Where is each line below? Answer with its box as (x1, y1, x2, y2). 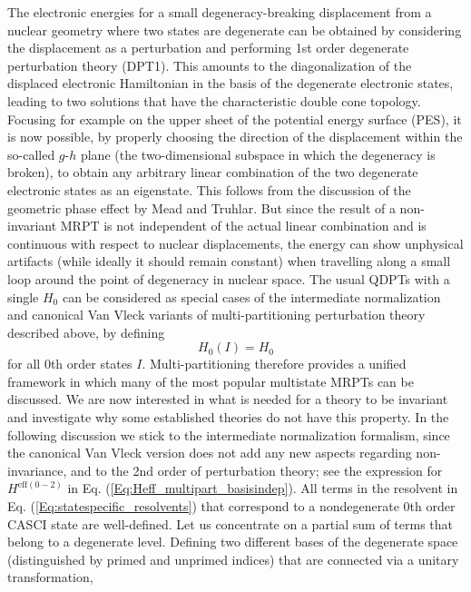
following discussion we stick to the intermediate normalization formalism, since (7, 425, 450, 444)
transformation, (7, 567, 93, 587)
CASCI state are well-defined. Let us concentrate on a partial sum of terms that (7, 514, 453, 533)
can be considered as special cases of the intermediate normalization (62, 287, 441, 306)
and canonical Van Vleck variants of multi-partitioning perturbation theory (7, 305, 426, 324)
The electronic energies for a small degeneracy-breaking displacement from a (7, 3, 432, 21)
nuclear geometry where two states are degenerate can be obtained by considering (7, 20, 462, 39)
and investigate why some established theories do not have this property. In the (7, 408, 449, 427)
